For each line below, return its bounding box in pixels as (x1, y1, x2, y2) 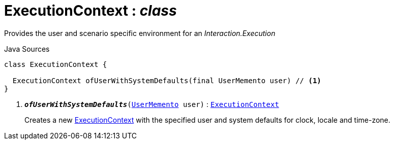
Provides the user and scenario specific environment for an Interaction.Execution (4, 28, 276, 38)
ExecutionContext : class (4, 2, 177, 19)
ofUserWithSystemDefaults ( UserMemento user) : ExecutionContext (24, 99, 279, 109)
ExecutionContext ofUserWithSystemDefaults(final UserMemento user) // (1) (12, 76, 321, 85)
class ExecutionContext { (4, 60, 107, 68)
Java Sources (4, 44, 50, 53)
